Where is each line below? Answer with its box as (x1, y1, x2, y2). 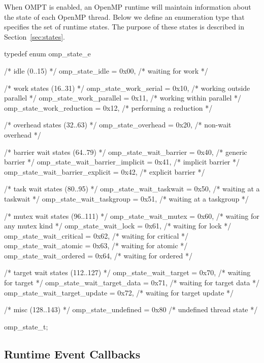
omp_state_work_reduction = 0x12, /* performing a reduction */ (4, 102, 213, 113)
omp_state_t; (4, 321, 48, 332)
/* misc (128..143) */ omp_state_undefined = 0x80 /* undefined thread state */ (4, 304, 258, 315)
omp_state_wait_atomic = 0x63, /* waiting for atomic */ (4, 240, 188, 251)
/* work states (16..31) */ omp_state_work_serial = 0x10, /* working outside (4, 82, 250, 93)
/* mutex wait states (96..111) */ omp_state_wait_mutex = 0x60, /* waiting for (4, 210, 259, 221)
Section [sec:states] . (4, 31, 65, 42)
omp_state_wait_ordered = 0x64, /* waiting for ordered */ (4, 250, 192, 260)
